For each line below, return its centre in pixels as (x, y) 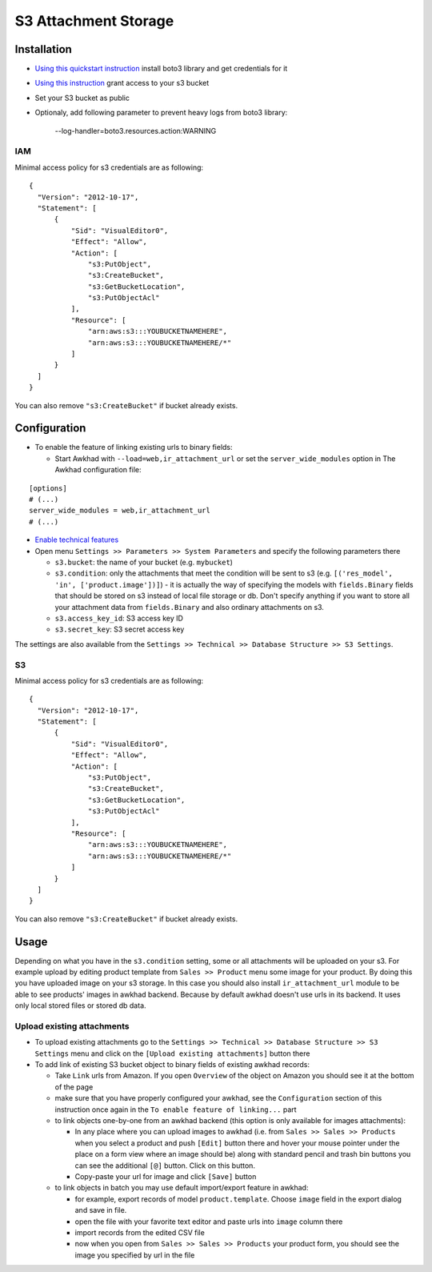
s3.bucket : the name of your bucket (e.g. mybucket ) (144, 562)
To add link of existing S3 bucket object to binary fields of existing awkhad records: (172, 1065)
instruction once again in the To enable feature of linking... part (176, 1109)
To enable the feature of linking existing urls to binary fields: (134, 447)
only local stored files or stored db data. (81, 1005)
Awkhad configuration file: (98, 470)
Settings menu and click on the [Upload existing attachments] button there (172, 1053)
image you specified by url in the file (135, 1255)
